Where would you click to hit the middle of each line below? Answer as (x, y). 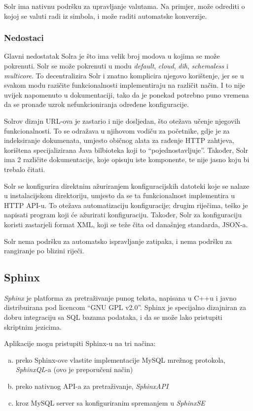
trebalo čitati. (25, 169)
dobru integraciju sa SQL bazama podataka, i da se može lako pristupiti (113, 317)
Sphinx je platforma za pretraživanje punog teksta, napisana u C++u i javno (120, 297)
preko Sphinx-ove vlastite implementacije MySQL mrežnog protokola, (121, 360)
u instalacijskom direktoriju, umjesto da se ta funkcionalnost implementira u (119, 195)
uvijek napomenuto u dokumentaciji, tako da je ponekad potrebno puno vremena (126, 94)
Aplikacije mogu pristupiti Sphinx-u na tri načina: (80, 343)
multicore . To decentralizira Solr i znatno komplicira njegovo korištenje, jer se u (124, 75)
